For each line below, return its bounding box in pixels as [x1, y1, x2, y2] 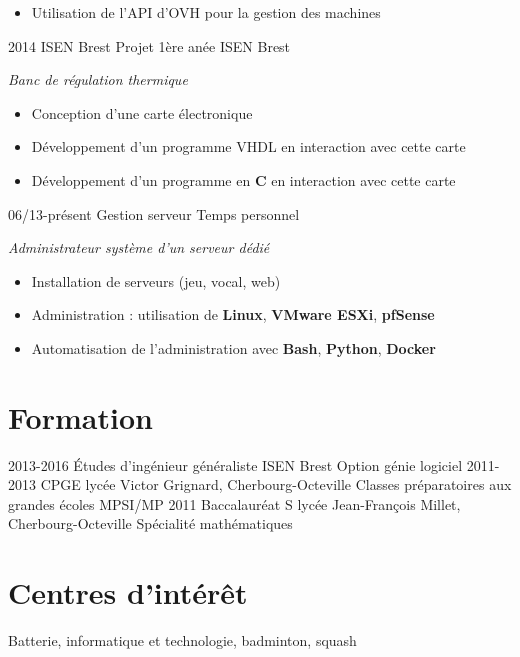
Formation [8, 396, 153, 437]
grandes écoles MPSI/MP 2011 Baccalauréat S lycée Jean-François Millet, [8, 493, 461, 514]
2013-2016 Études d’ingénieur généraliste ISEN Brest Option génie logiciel [8, 454, 463, 475]
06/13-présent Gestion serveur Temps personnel [8, 203, 300, 224]
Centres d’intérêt [8, 572, 248, 613]
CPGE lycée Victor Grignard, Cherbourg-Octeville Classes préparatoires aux [40, 474, 512, 495]
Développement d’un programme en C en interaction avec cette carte [31, 169, 456, 190]
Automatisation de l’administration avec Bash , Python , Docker [31, 337, 436, 358]
